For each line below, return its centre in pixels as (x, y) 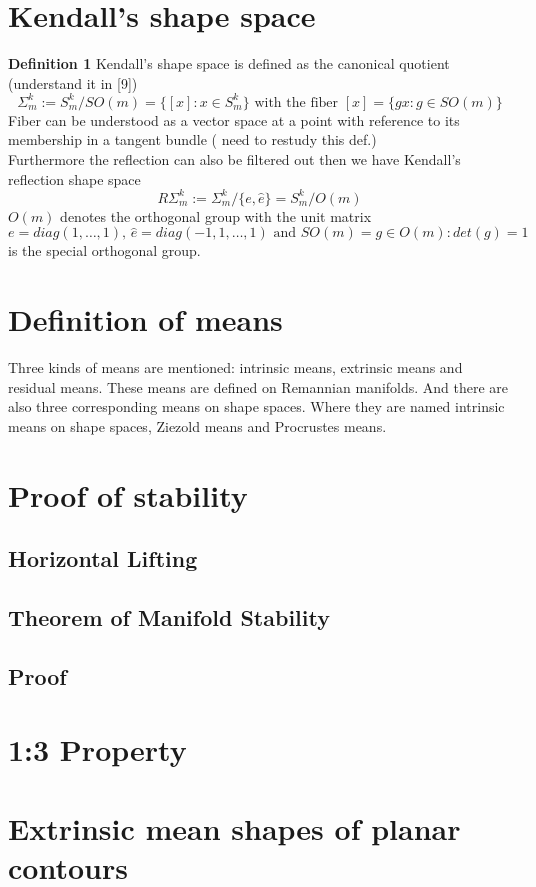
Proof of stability (128, 494)
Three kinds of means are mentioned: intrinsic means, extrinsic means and (235, 367)
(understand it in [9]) (73, 82)
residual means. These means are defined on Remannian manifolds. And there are (258, 386)
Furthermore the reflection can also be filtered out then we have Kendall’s (234, 159)
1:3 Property (97, 749)
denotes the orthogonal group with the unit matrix (216, 215)
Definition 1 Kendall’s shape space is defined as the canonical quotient (229, 63)
